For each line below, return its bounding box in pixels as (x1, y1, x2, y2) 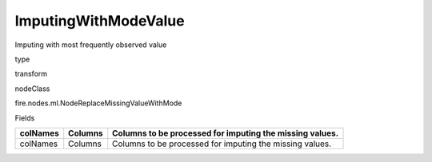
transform (14, 69, 48, 79)
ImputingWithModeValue (14, 12, 185, 30)
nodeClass (14, 84, 50, 93)
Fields (14, 113, 35, 123)
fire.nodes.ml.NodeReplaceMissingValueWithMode (14, 98, 182, 108)
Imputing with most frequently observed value (14, 40, 167, 49)
